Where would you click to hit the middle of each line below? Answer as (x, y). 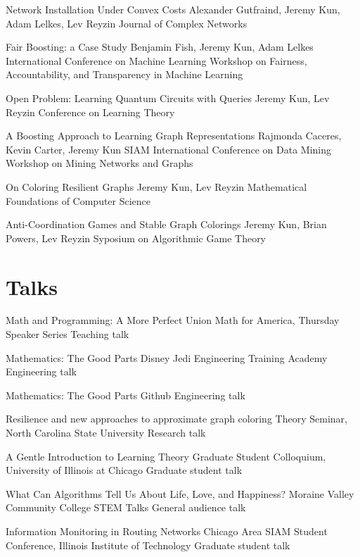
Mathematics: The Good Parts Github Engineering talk (126, 395)
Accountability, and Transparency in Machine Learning (124, 74)
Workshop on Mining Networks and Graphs (99, 163)
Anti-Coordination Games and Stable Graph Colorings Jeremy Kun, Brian (166, 224)
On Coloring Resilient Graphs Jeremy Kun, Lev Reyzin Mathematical (156, 186)
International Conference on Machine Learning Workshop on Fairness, (156, 60)
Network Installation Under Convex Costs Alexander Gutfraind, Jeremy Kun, (173, 9)
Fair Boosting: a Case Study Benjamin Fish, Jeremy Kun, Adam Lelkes (160, 47)
